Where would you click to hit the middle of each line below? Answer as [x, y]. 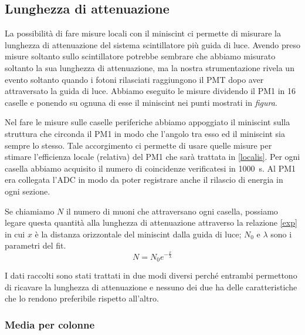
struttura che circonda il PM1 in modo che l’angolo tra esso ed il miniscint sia [145, 133]
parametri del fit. [35, 245]
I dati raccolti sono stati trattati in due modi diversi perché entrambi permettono [151, 275]
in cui [15, 234]
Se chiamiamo [30, 211]
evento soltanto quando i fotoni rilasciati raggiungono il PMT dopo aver [134, 79]
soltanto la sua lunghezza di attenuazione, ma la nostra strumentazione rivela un [150, 67]
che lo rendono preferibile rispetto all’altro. [82, 298]
